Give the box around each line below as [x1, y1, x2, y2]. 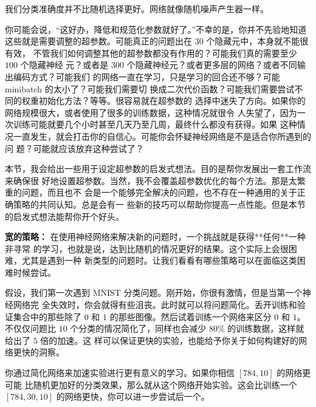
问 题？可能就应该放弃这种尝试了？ [5, 142, 144, 154]
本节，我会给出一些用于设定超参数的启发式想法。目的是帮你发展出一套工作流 [5, 162, 311, 175]
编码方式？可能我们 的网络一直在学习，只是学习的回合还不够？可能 [13, 70, 280, 83]
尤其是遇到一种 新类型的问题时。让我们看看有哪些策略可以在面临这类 [21, 254, 297, 267]
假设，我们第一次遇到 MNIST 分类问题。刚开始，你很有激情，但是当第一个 [5, 286, 303, 299]
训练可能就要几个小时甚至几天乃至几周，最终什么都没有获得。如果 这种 [13, 118, 297, 131]
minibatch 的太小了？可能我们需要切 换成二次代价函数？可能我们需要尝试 [5, 82, 295, 95]
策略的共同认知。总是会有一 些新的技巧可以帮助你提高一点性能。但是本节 [13, 197, 306, 210]
